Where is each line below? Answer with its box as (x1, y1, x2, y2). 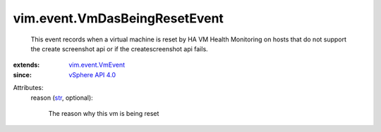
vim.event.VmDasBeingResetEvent (13, 11, 224, 26)
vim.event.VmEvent (68, 60, 126, 70)
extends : (13, 60, 40, 70)
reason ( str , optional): (30, 93, 93, 102)
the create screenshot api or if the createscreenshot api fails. (30, 44, 208, 53)
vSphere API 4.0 (68, 70, 116, 79)
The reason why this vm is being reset (48, 109, 159, 117)
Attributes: (13, 84, 44, 92)
